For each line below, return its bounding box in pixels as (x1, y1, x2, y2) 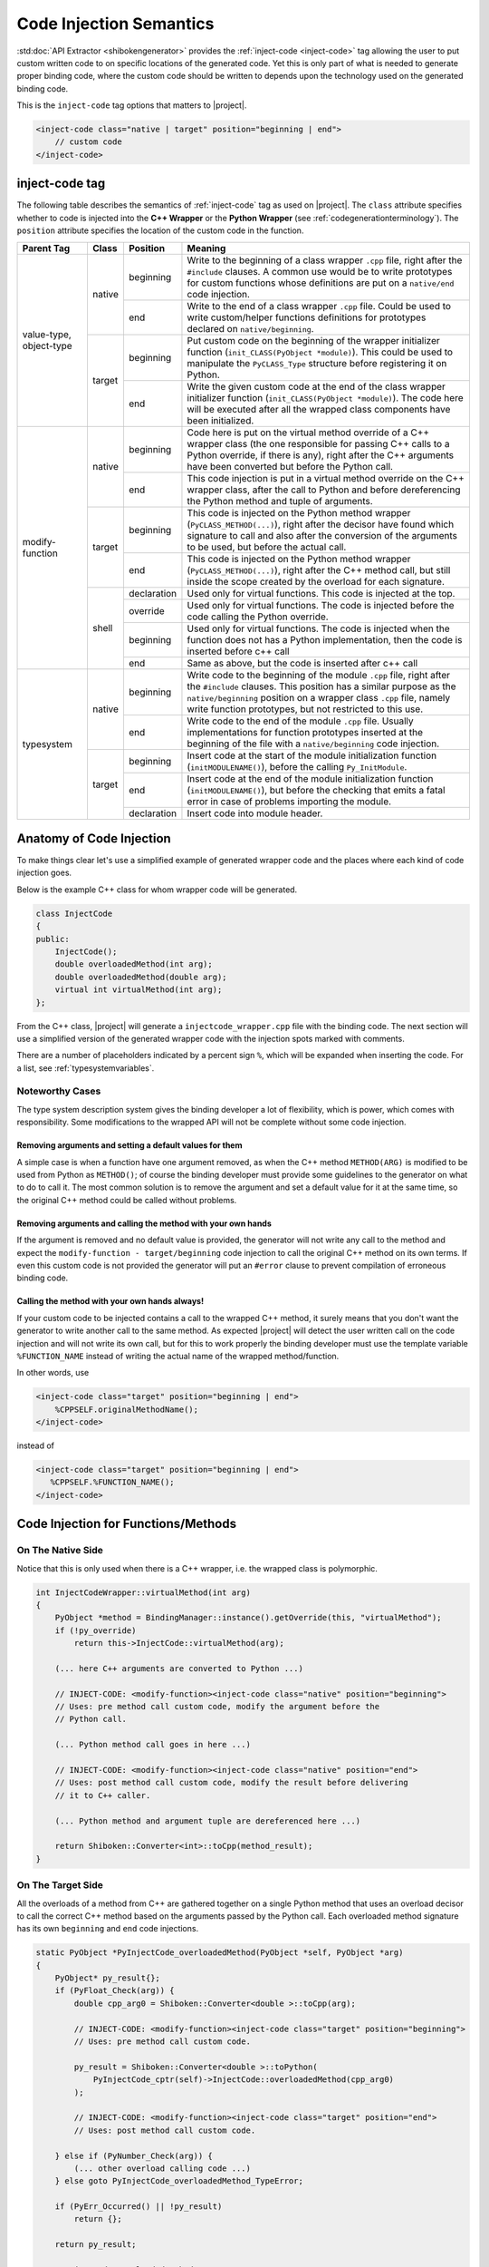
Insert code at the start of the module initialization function (187, 749, 437, 762)
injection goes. (16, 867, 72, 879)
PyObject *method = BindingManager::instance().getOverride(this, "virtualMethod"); (54, 1612, 443, 1623)
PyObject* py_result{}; (54, 1973, 160, 1983)
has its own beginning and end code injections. (16, 1923, 199, 1934)
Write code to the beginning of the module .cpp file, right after (187, 668, 451, 681)
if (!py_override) (54, 1625, 137, 1636)
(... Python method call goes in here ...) (54, 1739, 251, 1750)
